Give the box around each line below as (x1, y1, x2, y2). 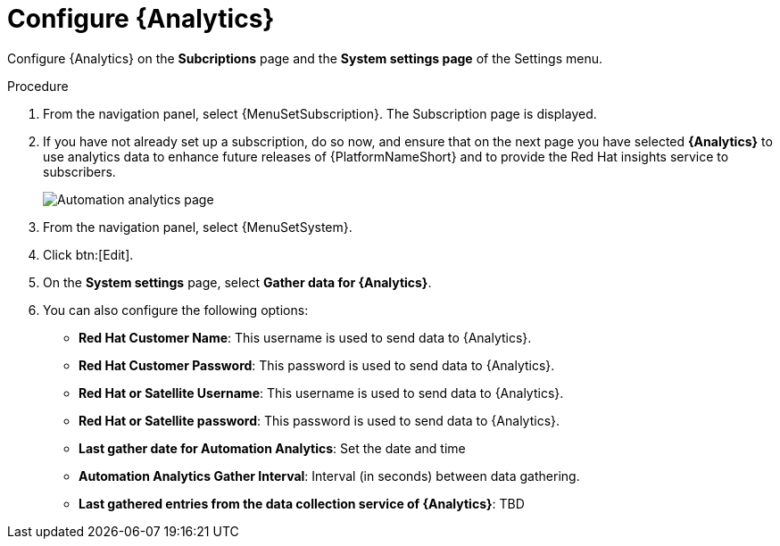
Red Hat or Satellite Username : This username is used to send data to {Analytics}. (79, 385, 564, 401)
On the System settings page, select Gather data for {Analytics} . (43, 274, 432, 290)
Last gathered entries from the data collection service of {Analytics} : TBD (79, 495, 525, 511)
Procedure (7, 78, 69, 94)
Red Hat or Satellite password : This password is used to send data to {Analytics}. (79, 412, 560, 428)
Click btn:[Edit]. (43, 246, 134, 262)
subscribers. (43, 163, 116, 179)
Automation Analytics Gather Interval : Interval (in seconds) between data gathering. (79, 467, 580, 484)
